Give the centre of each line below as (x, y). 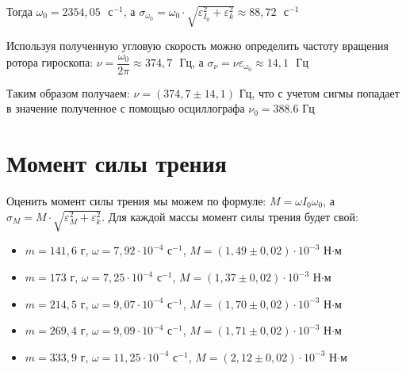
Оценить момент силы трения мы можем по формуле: (136, 200)
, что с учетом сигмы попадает (326, 92)
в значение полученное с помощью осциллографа (126, 108)
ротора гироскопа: (50, 62)
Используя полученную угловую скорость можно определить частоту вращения (197, 45)
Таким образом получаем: (68, 92)
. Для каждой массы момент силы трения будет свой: (230, 216)
